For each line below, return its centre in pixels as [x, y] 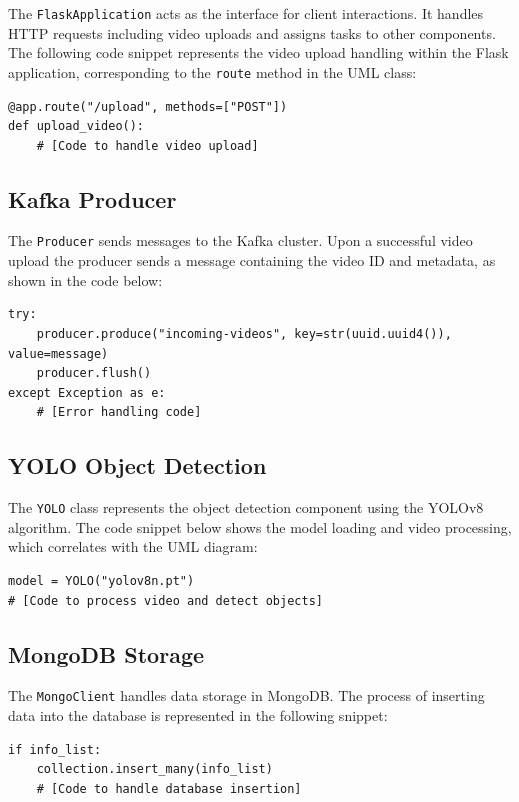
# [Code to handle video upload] [147, 145]
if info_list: [55, 749]
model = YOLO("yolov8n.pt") [101, 580]
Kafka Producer [92, 198]
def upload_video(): [76, 126]
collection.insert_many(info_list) [154, 769]
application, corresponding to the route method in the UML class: [212, 71]
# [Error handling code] [119, 412]
